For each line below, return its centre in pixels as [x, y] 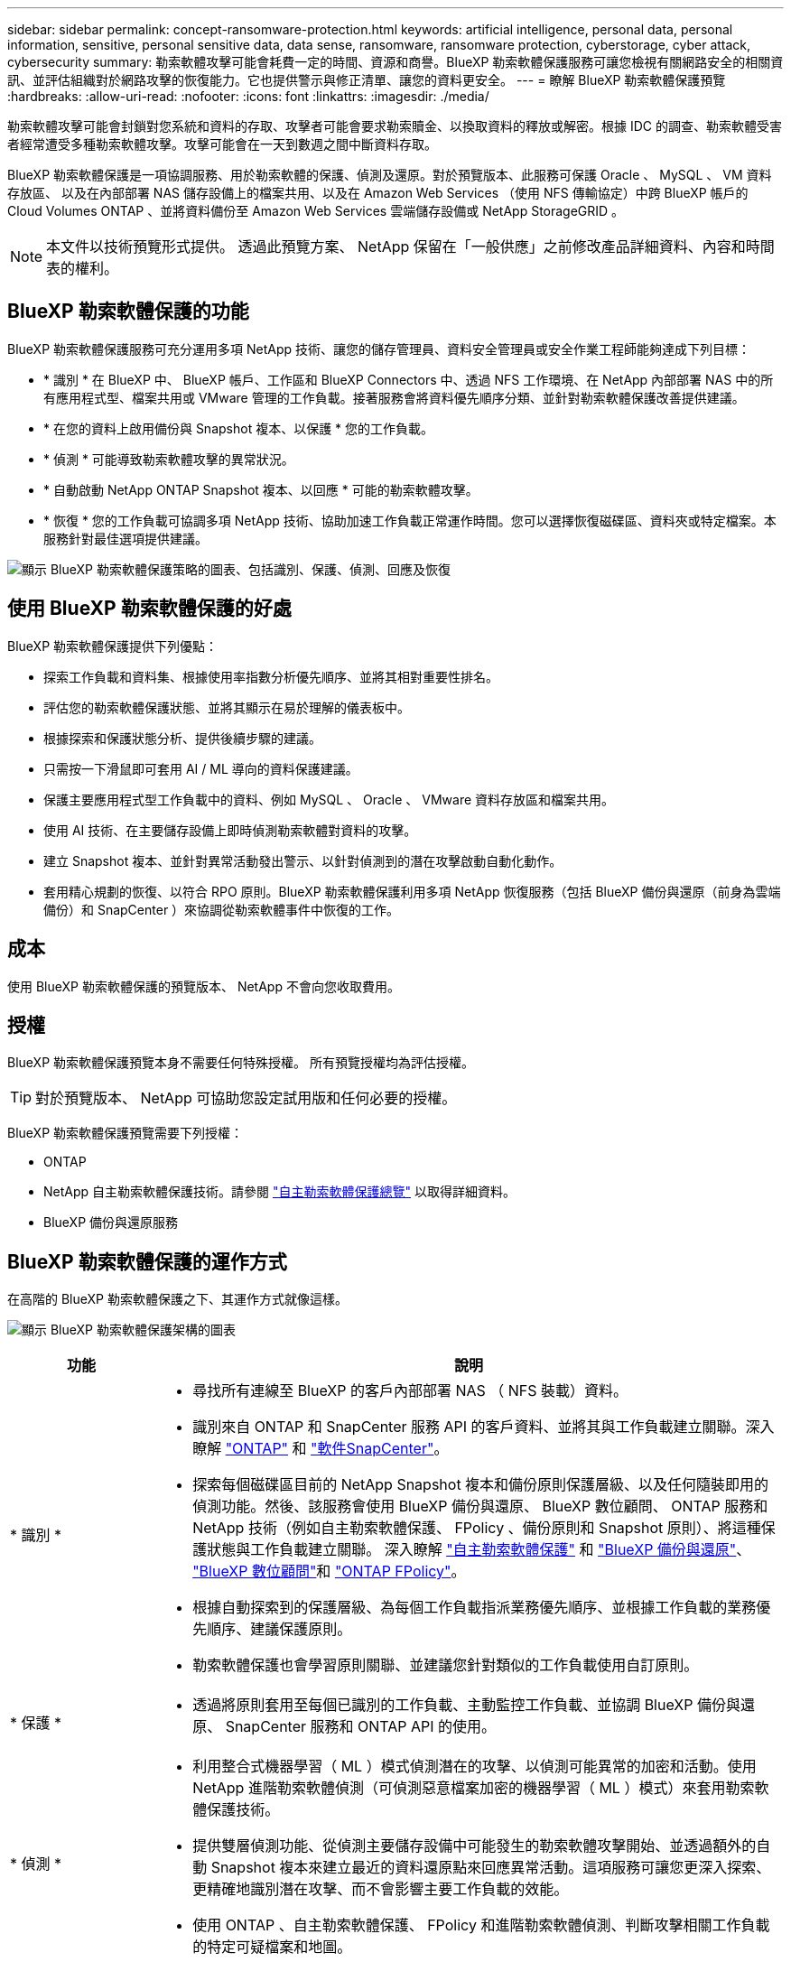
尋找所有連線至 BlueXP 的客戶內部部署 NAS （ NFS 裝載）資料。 [410, 1391]
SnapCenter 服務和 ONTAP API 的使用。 [361, 1727]
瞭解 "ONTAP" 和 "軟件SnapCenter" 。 [321, 1449]
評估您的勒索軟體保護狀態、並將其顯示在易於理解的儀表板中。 [227, 707]
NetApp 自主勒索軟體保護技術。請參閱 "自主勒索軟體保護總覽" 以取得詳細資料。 [279, 1192]
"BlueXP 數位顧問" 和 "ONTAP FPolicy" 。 [329, 1571]
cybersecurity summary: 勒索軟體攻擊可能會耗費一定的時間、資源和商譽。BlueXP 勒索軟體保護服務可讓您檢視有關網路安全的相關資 [395, 62]
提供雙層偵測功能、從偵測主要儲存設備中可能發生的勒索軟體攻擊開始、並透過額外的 [475, 1846]
